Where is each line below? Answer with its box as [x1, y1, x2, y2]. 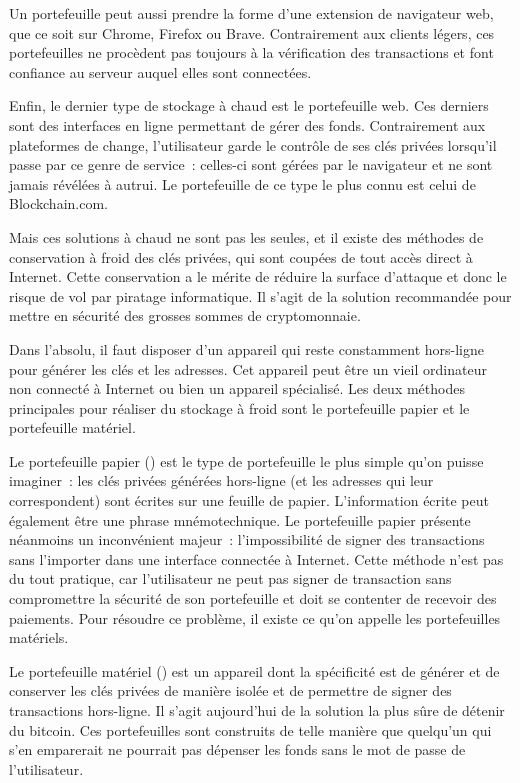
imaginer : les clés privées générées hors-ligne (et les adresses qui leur [9, 470, 434, 491]
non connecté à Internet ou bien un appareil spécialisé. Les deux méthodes [9, 378, 465, 399]
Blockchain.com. [9, 193, 108, 214]
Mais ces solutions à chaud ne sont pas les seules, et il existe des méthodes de [9, 226, 484, 247]
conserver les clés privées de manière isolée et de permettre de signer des [9, 680, 452, 701]
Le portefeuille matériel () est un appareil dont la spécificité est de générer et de [9, 660, 500, 681]
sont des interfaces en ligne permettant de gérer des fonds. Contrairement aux [9, 114, 486, 135]
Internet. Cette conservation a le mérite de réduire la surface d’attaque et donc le [9, 266, 507, 287]
